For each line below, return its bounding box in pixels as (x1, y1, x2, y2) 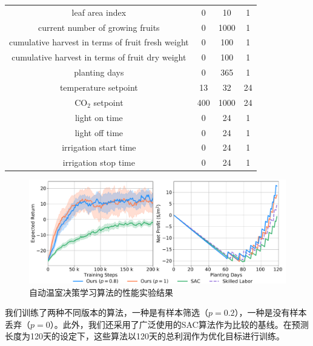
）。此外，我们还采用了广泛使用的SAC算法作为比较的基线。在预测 (50, 318, 309, 330)
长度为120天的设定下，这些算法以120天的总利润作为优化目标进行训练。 (5, 330, 285, 342)
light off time (74, 126, 124, 139)
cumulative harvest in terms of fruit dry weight (12, 51, 186, 64)
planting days (74, 66, 124, 79)
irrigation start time (62, 141, 136, 154)
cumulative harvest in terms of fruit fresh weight (9, 36, 189, 48)
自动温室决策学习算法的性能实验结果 (29, 286, 173, 298)
